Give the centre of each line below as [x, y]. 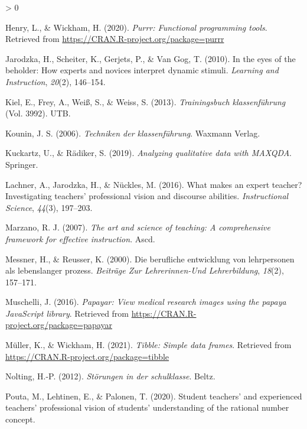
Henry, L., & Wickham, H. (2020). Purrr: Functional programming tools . [136, 27]
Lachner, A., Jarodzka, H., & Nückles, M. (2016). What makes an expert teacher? [154, 184]
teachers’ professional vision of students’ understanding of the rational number [147, 407]
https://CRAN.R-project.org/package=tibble [87, 356]
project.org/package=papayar [59, 325]
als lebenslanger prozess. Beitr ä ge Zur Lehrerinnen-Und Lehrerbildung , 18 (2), [145, 270]
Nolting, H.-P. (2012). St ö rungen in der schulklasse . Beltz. [110, 376]
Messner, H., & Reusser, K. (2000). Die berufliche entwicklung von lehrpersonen [150, 259]
